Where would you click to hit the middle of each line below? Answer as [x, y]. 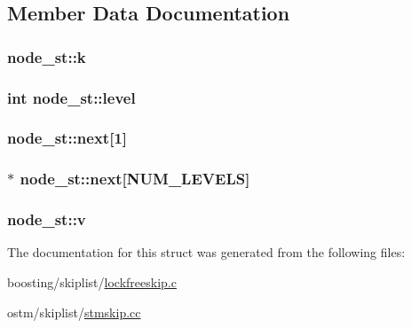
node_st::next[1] [67, 138]
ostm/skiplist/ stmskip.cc [74, 312]
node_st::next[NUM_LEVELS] [135, 179]
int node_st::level [71, 97]
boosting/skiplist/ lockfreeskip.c [92, 281]
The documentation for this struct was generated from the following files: [206, 252]
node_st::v [47, 219]
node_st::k [47, 56]
